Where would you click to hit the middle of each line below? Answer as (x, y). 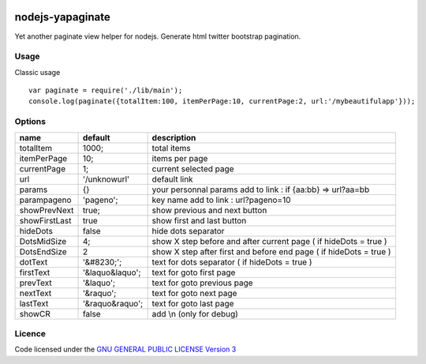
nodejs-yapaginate (62, 17)
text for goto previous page (202, 283)
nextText (35, 293)
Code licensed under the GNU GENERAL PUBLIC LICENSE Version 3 (125, 349)
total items (171, 148)
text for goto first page (194, 272)
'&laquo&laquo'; (112, 272)
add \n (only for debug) (195, 313)
